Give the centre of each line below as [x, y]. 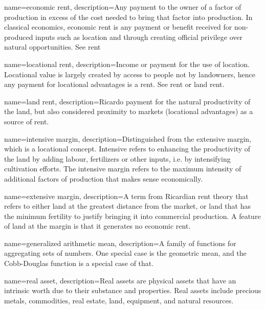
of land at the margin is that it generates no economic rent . [97, 226]
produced [19, 37]
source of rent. [27, 121]
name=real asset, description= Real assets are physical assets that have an [120, 280]
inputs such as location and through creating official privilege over [139, 37]
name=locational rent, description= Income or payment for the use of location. [127, 64]
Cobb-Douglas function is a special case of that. [79, 263]
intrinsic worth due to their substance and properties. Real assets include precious [133, 290]
